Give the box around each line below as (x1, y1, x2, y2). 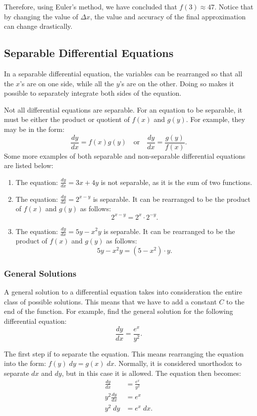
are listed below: (4, 160, 53, 171)
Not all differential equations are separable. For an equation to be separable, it (4, 104, 243, 115)
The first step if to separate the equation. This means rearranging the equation (4, 348, 244, 358)
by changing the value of (4, 11, 78, 21)
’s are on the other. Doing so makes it (119, 78, 234, 88)
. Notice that (214, 1, 254, 11)
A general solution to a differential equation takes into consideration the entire (4, 287, 243, 297)
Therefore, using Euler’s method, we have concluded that (4, 1, 177, 11)
